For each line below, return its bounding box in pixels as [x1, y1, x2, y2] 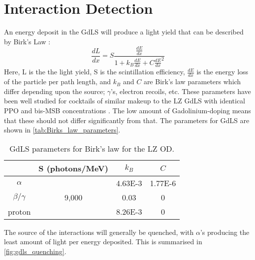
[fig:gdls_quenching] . [4, 246, 66, 256]
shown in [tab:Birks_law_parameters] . [4, 125, 121, 135]
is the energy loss [196, 66, 249, 77]
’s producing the [200, 227, 250, 237]
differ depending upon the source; [4, 86, 105, 96]
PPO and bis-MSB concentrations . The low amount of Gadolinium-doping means [4, 105, 251, 115]
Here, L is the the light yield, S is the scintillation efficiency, [4, 66, 185, 77]
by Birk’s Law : [4, 36, 51, 46]
